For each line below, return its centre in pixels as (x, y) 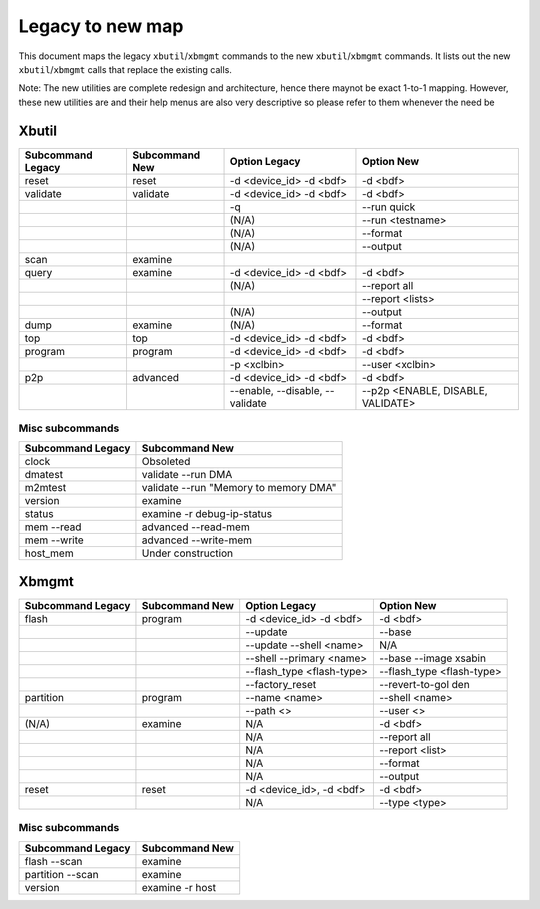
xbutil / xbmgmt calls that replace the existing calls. (125, 69)
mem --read (53, 527)
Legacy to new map (101, 26)
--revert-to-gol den (424, 684)
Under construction (187, 553)
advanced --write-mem (196, 540)
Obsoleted (166, 462)
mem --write (54, 540)
